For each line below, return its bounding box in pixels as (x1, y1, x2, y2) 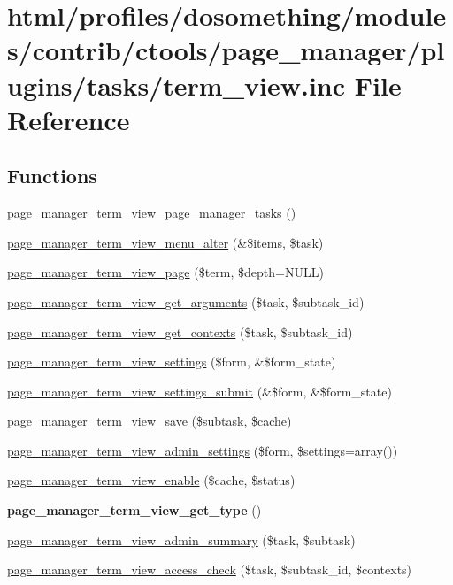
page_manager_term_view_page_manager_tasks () (7, 204, 296, 222)
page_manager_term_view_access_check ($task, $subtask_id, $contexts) (7, 560, 412, 579)
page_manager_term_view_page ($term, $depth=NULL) (7, 263, 324, 281)
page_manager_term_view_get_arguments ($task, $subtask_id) (7, 292, 365, 311)
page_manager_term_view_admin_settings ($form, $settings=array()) (7, 441, 398, 459)
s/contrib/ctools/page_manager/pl (7, 32, 445, 68)
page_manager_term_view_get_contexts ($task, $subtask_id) (7, 322, 353, 341)
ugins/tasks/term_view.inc (7, 66, 346, 103)
